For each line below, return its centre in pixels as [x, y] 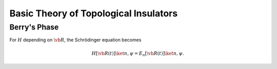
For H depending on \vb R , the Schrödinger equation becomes [75, 40]
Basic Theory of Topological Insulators [94, 13]
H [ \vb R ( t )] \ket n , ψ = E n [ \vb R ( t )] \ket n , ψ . [138, 54]
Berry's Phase [34, 27]
